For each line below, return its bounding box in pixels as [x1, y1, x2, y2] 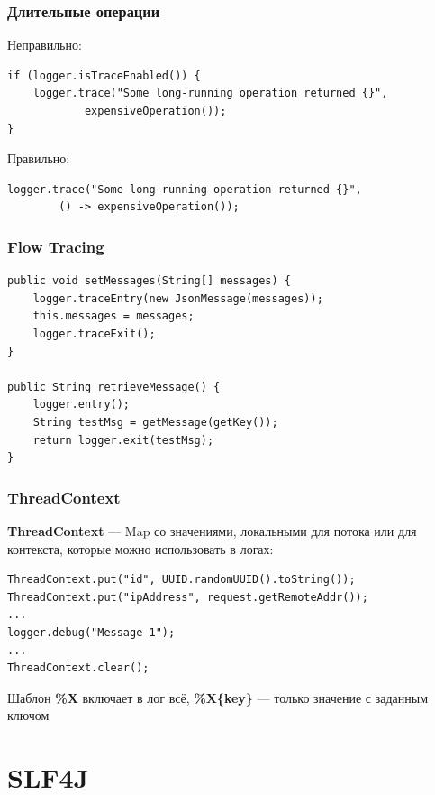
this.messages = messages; [32, 310, 195, 323]
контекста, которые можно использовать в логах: [7, 539, 274, 558]
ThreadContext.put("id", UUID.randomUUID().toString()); [7, 573, 356, 587]
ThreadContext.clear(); [7, 661, 150, 675]
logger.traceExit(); [32, 327, 156, 340]
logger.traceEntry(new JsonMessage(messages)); [32, 291, 323, 305]
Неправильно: [7, 35, 82, 54]
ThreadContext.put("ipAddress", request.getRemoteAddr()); [7, 590, 368, 604]
